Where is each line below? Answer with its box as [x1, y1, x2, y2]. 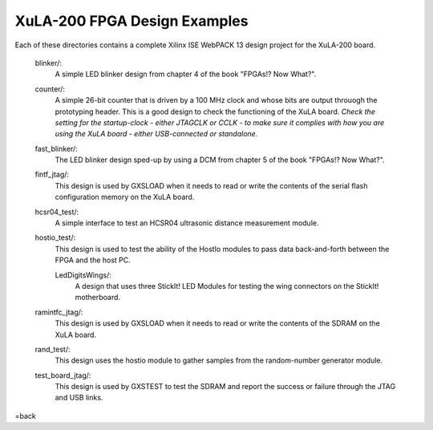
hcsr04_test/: [34, 207, 79, 217]
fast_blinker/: [34, 144, 78, 153]
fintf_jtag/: [34, 169, 70, 180]
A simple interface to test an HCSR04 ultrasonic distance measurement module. [55, 218, 319, 228]
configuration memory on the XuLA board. [55, 193, 195, 202]
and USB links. [55, 393, 103, 403]
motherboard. [75, 293, 120, 302]
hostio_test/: [34, 233, 76, 242]
